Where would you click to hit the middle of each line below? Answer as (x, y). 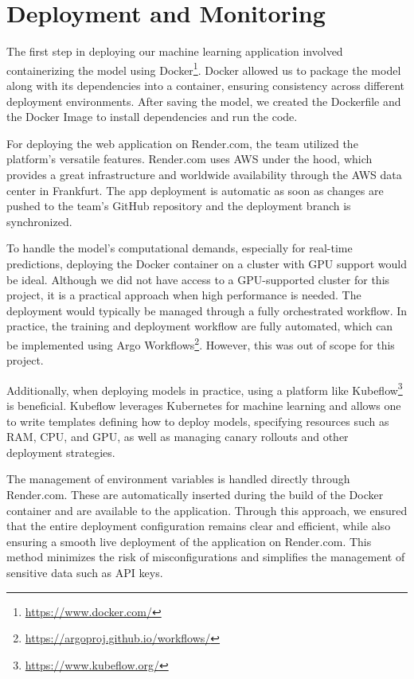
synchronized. (39, 221)
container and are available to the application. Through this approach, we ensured (207, 510)
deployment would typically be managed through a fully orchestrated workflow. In (207, 310)
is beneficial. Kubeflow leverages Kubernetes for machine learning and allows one (204, 405)
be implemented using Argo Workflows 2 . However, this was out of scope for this (201, 343)
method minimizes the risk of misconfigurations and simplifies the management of (206, 557)
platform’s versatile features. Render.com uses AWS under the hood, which (189, 159)
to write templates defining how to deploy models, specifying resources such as (198, 421)
